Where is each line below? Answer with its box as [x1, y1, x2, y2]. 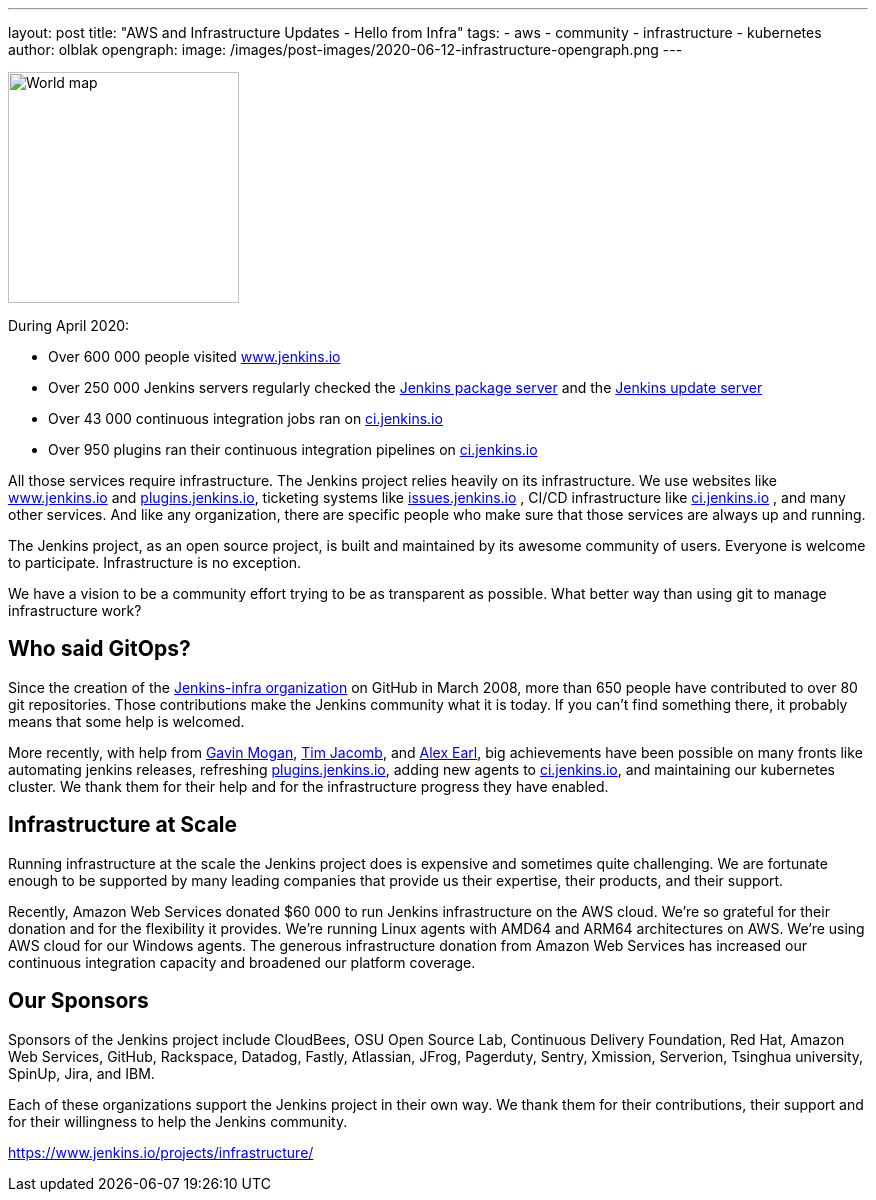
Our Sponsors [8, 988, 149, 1014]
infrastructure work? [8, 602, 142, 619]
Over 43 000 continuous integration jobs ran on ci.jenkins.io [48, 410, 443, 427]
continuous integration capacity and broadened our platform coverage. [8, 953, 476, 971]
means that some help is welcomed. [8, 712, 245, 730]
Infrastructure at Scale [8, 812, 238, 838]
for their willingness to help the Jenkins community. [8, 1112, 348, 1130]
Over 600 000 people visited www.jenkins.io [48, 348, 341, 365]
